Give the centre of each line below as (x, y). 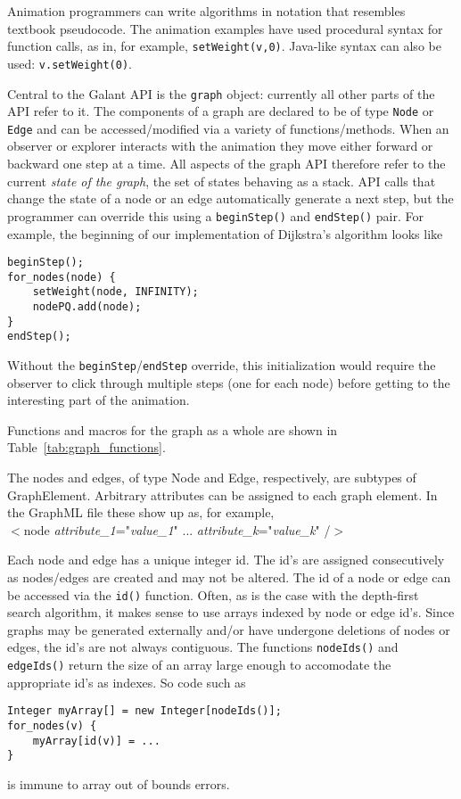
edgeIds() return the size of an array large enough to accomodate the (199, 665)
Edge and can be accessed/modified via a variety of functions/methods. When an (228, 128)
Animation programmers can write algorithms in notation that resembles (206, 11)
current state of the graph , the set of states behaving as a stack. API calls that (222, 181)
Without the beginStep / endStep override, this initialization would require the (222, 365)
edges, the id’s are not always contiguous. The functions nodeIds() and (203, 647)
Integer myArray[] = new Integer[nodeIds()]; (144, 711)
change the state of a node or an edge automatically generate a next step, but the (230, 198)
